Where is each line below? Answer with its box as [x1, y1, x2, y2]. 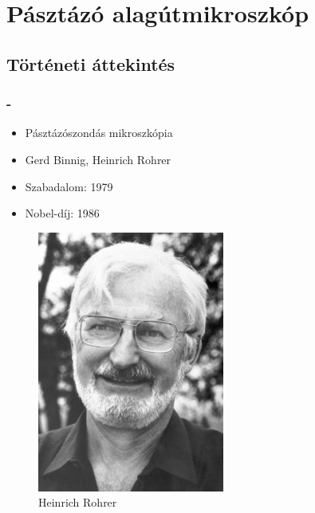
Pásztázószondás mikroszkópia [25, 124, 173, 141]
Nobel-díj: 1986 [25, 205, 100, 221]
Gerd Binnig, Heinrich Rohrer [25, 151, 171, 167]
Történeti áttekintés [6, 51, 175, 76]
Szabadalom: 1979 [25, 178, 113, 194]
